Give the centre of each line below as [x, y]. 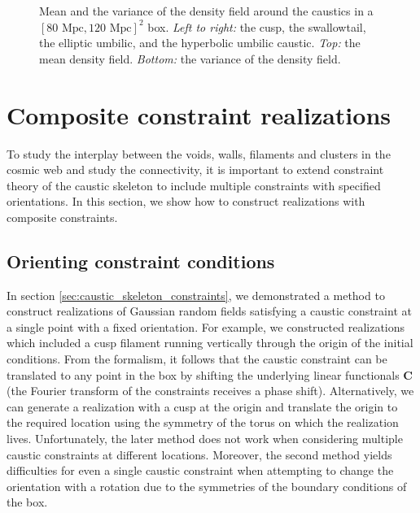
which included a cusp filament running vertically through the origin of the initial [210, 343]
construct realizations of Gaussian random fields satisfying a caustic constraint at [209, 311]
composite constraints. [62, 217]
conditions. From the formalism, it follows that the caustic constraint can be [197, 359]
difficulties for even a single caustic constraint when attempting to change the [200, 470]
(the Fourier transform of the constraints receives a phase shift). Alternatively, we [210, 391]
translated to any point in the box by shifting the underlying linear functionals [203, 374]
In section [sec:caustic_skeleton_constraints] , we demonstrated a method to [196, 295]
